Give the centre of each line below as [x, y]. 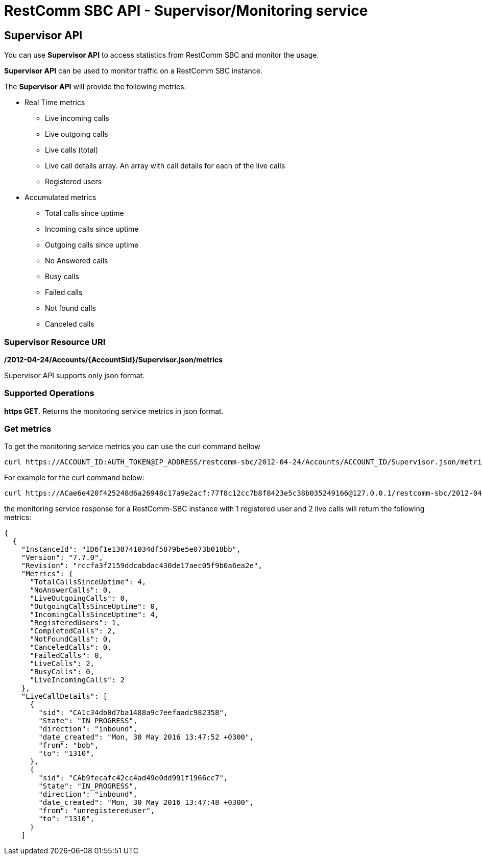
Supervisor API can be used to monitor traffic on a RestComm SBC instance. [133, 71]
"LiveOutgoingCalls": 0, [79, 598]
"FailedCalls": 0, [66, 656]
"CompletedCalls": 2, [73, 631]
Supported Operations [49, 393]
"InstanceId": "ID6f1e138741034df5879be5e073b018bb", [131, 549]
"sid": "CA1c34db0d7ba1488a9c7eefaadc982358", [133, 713]
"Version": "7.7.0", [62, 558]
